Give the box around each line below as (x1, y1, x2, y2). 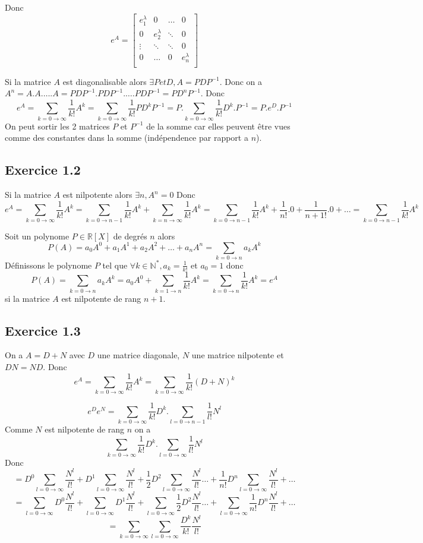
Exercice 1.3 (5, 321, 81, 339)
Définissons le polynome (5, 258, 92, 271)
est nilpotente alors (62, 188, 132, 201)
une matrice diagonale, (97, 349, 180, 361)
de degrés (113, 229, 147, 242)
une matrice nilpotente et (191, 349, 284, 361)
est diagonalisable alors (62, 75, 147, 87)
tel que (102, 258, 128, 271)
